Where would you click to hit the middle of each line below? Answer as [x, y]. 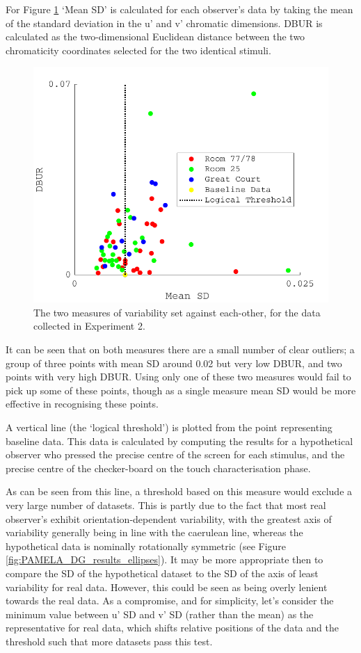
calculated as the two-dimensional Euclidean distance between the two [155, 37]
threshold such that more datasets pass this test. [109, 641]
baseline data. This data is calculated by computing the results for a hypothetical [179, 441]
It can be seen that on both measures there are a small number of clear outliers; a [180, 349]
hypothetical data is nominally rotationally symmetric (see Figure [146, 546]
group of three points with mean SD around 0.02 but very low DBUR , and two [174, 363]
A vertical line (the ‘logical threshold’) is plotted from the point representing [169, 427]
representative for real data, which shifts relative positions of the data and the [172, 628]
